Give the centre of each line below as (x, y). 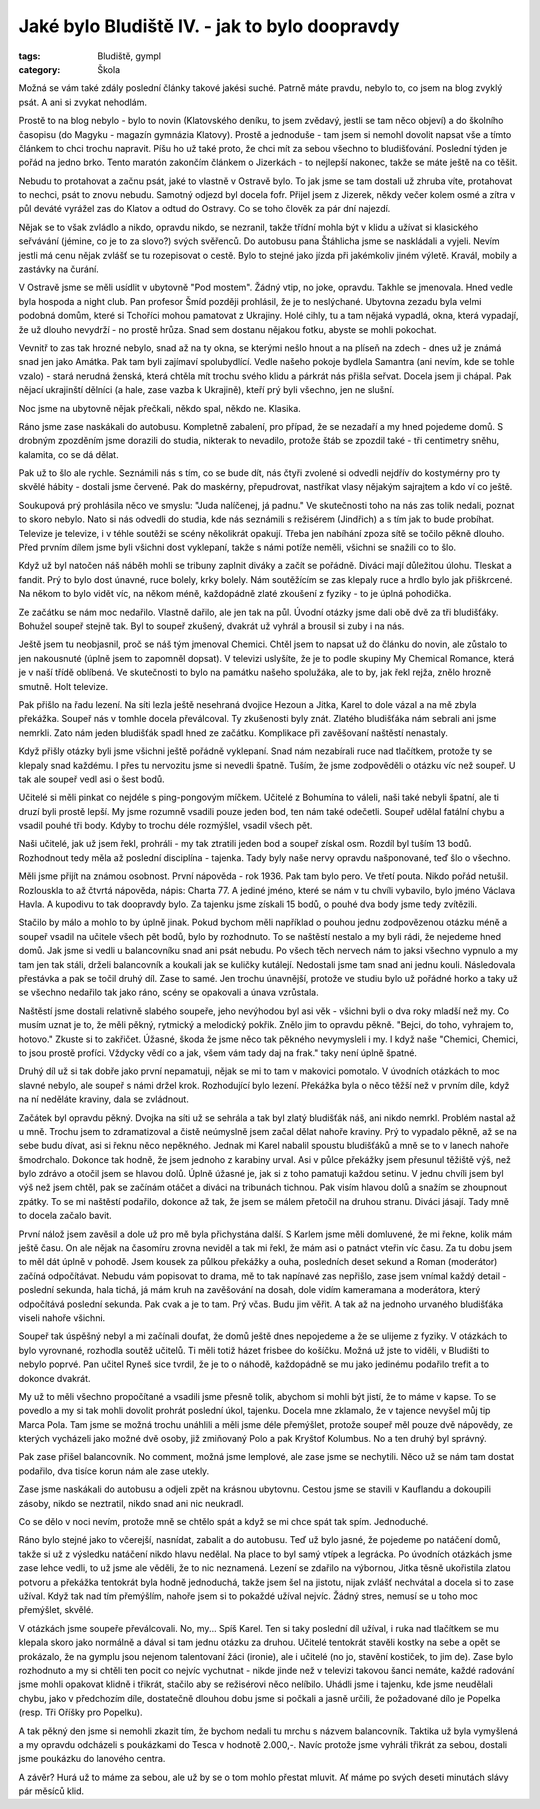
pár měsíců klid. (51, 1791)
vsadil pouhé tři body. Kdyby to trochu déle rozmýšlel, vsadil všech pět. (165, 826)
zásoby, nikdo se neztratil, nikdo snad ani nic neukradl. (131, 1503)
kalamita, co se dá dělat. (68, 454)
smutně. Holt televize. (63, 686)
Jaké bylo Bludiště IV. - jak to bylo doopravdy (209, 26)
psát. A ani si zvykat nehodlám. (82, 102)
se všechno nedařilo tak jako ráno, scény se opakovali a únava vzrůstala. (168, 992)
